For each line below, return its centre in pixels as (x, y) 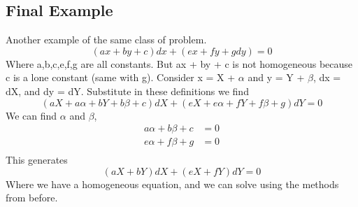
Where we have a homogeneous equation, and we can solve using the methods (172, 184)
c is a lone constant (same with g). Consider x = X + (121, 77)
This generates (37, 160)
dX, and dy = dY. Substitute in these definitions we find (127, 91)
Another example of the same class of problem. (106, 40)
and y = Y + (276, 77)
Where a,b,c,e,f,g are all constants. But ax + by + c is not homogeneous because (179, 63)
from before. (32, 198)
